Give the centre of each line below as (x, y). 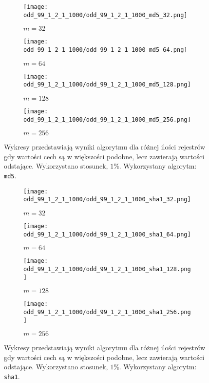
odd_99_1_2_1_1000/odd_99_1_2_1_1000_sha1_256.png (107, 312)
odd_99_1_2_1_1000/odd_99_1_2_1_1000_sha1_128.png (107, 269)
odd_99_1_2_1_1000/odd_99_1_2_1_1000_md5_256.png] (107, 119)
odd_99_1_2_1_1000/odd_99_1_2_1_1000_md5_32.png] (105, 15)
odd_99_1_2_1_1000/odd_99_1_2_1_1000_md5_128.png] (107, 85)
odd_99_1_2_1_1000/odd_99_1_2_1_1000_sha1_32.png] (107, 200)
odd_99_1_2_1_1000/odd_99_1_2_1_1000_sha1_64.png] (107, 234)
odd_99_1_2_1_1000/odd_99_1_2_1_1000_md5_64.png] (105, 50)
